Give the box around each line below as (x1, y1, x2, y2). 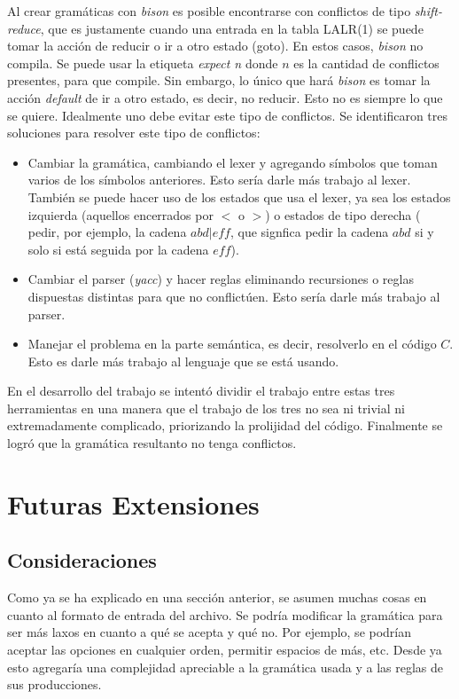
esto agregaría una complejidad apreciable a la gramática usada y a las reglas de (7, 657, 444, 676)
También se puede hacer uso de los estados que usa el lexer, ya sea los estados (27, 187, 451, 206)
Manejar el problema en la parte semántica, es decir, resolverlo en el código (27, 334, 437, 353)
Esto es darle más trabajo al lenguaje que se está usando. (27, 351, 339, 370)
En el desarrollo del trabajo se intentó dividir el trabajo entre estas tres (7, 381, 395, 400)
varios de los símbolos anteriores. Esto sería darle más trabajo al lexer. (27, 170, 411, 189)
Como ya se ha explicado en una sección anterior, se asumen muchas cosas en (7, 588, 427, 607)
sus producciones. (7, 675, 102, 694)
